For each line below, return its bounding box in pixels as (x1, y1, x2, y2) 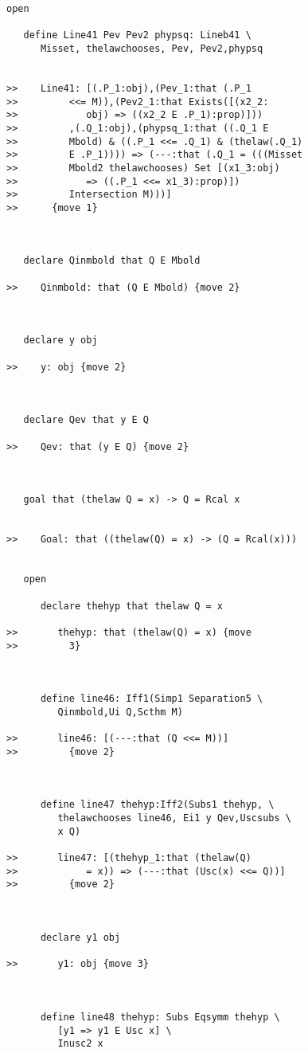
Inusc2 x (57, 1038, 103, 1050)
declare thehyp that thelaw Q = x (40, 600, 224, 612)
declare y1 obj (40, 931, 121, 943)
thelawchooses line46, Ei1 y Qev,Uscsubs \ (57, 812, 291, 824)
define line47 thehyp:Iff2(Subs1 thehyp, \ (40, 799, 275, 811)
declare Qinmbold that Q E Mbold (23, 255, 201, 267)
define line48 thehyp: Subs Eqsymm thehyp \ (40, 1011, 280, 1023)
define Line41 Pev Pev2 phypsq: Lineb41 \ (23, 29, 251, 41)
